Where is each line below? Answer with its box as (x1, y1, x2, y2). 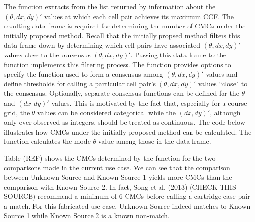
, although (210, 107, 241, 117)
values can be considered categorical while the (37, 107, 176, 117)
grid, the (4, 107, 30, 117)
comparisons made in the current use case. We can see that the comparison (4, 162, 230, 172)
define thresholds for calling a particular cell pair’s (4, 78, 156, 88)
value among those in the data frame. (98, 136, 211, 146)
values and (206, 69, 238, 79)
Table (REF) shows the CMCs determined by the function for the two (4, 152, 216, 163)
